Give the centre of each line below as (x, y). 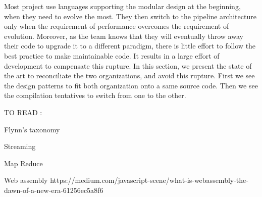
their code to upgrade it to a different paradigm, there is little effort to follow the (130, 46)
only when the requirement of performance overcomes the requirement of (117, 26)
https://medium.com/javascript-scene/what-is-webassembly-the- (149, 180)
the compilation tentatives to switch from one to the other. (95, 95)
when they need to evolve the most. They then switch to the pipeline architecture (130, 16)
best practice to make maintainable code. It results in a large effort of (112, 55)
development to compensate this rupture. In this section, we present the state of (128, 65)
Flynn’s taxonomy (32, 129)
